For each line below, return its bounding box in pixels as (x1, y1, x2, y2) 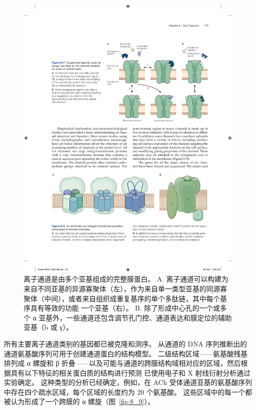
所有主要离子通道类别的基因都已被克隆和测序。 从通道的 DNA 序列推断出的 (4, 338, 247, 348)
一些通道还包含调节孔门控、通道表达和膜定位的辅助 (66, 312, 232, 322)
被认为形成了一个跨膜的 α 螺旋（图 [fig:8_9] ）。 (4, 396, 155, 407)
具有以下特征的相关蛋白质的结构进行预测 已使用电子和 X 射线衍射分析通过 (10, 367, 251, 378)
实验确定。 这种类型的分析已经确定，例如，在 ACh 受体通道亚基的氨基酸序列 (4, 377, 252, 387)
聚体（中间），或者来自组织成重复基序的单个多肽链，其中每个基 (24, 293, 227, 303)
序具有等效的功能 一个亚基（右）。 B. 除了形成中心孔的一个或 (24, 303, 220, 313)
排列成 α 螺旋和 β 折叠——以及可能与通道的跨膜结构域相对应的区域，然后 (4, 358, 241, 368)
